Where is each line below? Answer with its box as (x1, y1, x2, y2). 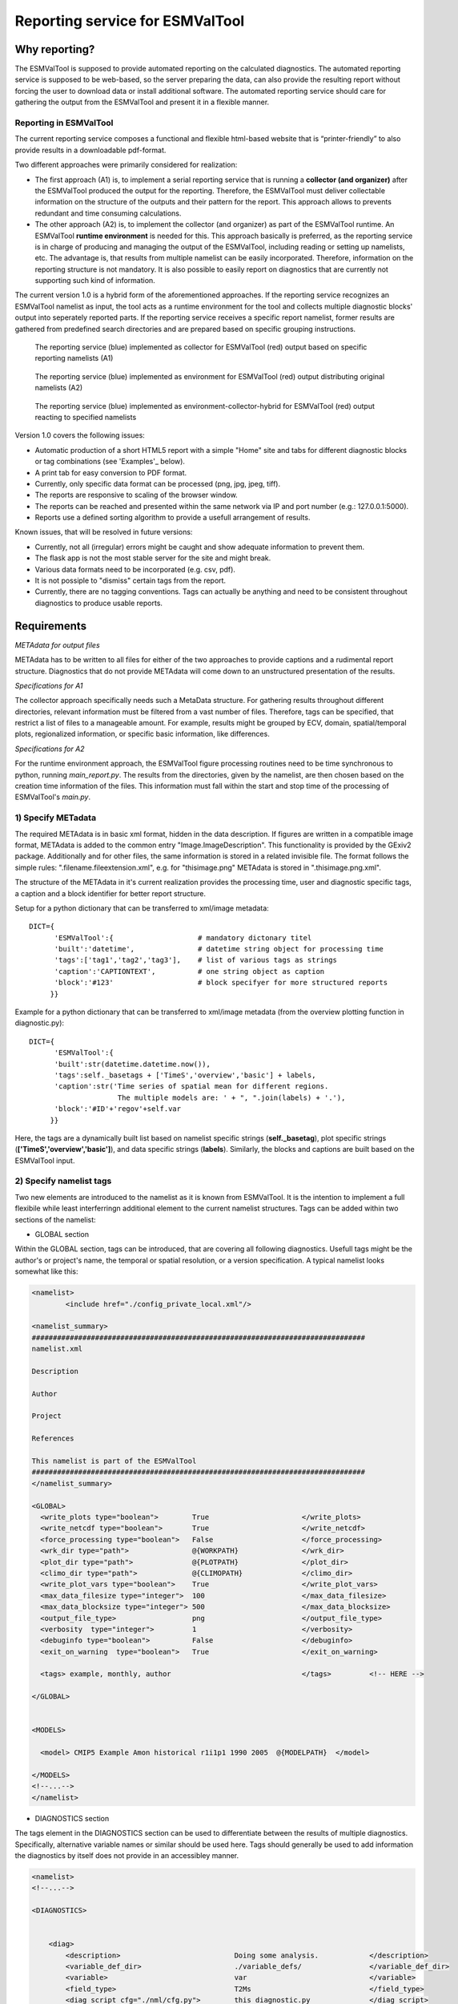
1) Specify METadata (14, 812, 96, 823)
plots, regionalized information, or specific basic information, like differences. (14, 729, 270, 739)
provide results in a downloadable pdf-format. (14, 145, 167, 155)
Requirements (14, 619, 87, 632)
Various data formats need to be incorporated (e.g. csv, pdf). (34, 564, 236, 574)
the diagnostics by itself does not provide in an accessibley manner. (14, 1850, 239, 1860)
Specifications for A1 (14, 681, 83, 690)
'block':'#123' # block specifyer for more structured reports (54, 978, 388, 988)
